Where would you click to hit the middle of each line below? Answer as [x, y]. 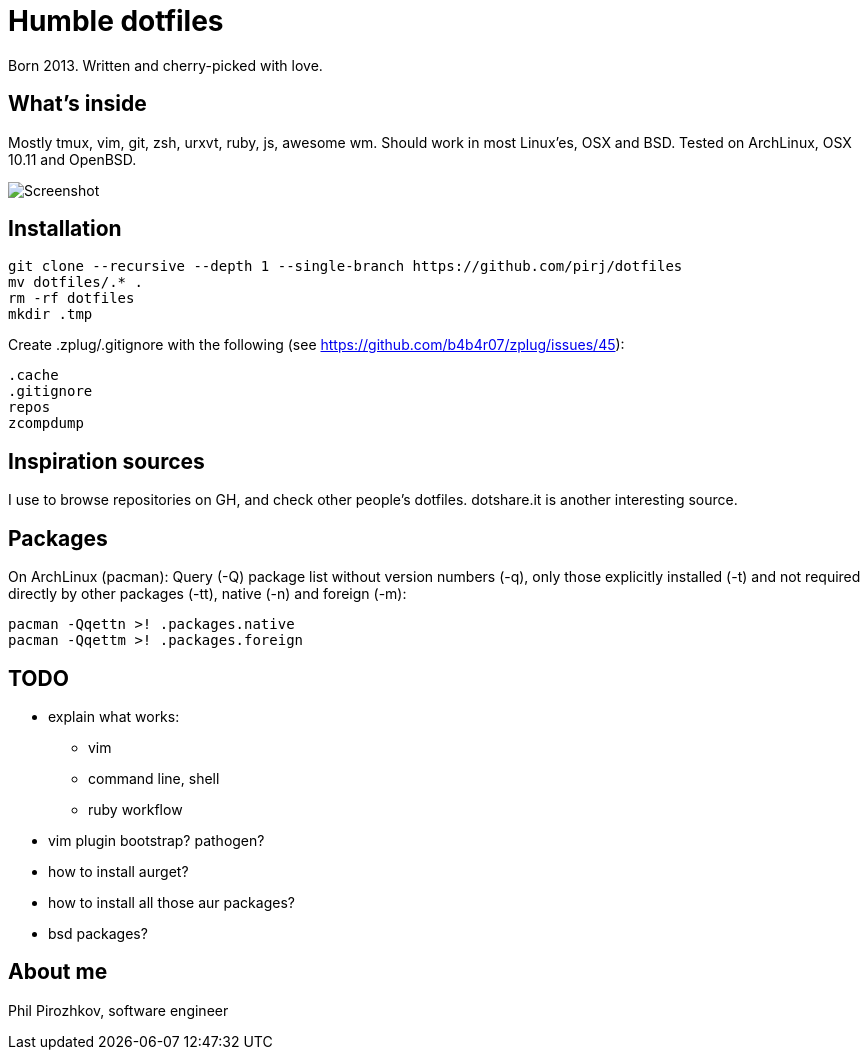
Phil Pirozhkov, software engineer [118, 1010]
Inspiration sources [106, 461]
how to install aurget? [118, 871]
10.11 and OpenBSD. [72, 159]
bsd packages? [98, 933]
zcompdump [46, 423]
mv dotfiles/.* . [75, 282]
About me [58, 972]
